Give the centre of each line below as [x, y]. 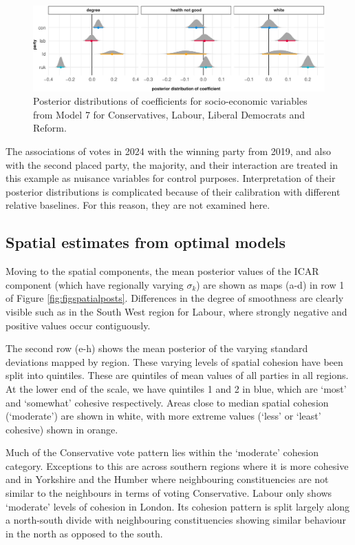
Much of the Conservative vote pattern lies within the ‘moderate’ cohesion [162, 452]
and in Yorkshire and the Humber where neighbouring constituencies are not [167, 479]
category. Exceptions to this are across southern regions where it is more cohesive [177, 465]
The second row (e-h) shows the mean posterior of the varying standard [157, 348]
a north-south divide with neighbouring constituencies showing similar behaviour [176, 520]
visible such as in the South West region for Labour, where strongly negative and [176, 311]
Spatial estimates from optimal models [146, 242]
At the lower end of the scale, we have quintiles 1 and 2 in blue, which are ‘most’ [176, 388]
